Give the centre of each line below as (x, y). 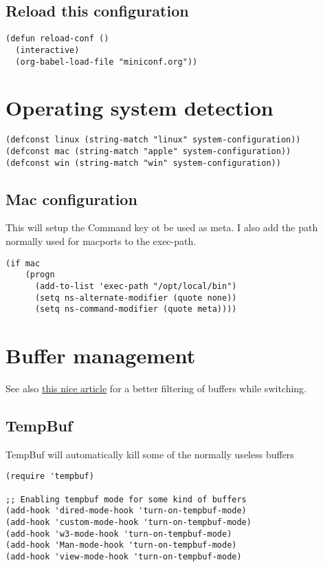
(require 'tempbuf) (50, 477)
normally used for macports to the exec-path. (101, 241)
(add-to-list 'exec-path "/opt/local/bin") (136, 286)
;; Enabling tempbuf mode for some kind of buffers (126, 499)
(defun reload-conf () (57, 39)
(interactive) (47, 50)
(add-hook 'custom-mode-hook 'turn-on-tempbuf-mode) (129, 523)
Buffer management (101, 355)
